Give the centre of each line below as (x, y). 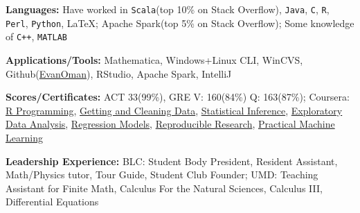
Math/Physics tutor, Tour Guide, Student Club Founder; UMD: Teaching (162, 174)
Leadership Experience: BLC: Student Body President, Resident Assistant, (172, 161)
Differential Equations (52, 202)
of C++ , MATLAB (36, 36)
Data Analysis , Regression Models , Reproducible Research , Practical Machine (170, 124)
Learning (24, 137)
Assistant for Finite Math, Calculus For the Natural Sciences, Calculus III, (164, 188)
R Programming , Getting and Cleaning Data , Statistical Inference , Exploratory (174, 110)
